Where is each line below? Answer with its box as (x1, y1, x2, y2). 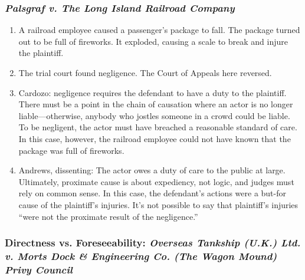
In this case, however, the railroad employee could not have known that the (18, 132, 291, 144)
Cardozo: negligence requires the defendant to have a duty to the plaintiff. (18, 86, 287, 98)
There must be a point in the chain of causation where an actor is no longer (18, 98, 293, 110)
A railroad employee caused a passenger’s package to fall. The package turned (18, 24, 300, 36)
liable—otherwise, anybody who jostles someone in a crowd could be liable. (18, 109, 290, 121)
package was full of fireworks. (18, 144, 124, 156)
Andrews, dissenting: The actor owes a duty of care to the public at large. (18, 164, 286, 176)
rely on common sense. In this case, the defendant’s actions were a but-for (18, 187, 286, 199)
